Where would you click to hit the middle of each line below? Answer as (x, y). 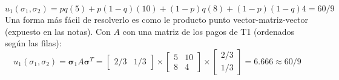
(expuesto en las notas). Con (58, 31)
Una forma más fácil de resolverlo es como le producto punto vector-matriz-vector (156, 19)
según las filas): (33, 43)
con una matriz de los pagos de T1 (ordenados (209, 31)
